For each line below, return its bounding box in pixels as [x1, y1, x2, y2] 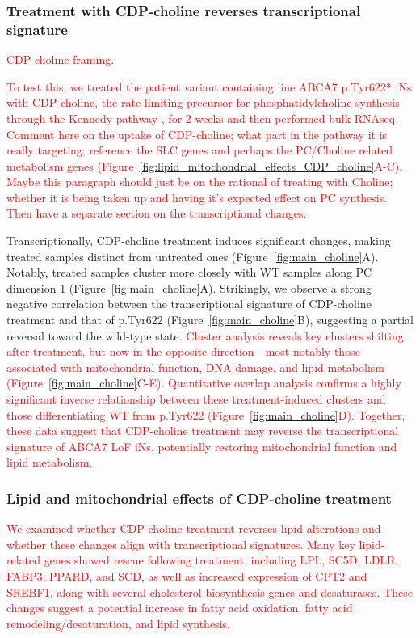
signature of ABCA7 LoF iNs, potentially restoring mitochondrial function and [6, 437, 397, 454]
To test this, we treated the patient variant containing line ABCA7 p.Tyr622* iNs [6, 78, 412, 95]
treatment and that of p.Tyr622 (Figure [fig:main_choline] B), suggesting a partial [6, 311, 414, 328]
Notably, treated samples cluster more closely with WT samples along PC [6, 264, 372, 281]
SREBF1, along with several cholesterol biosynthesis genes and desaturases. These [6, 583, 413, 600]
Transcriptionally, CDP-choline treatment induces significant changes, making [6, 232, 391, 249]
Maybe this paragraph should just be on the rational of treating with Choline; [6, 173, 393, 190]
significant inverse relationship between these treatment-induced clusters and [6, 391, 386, 408]
